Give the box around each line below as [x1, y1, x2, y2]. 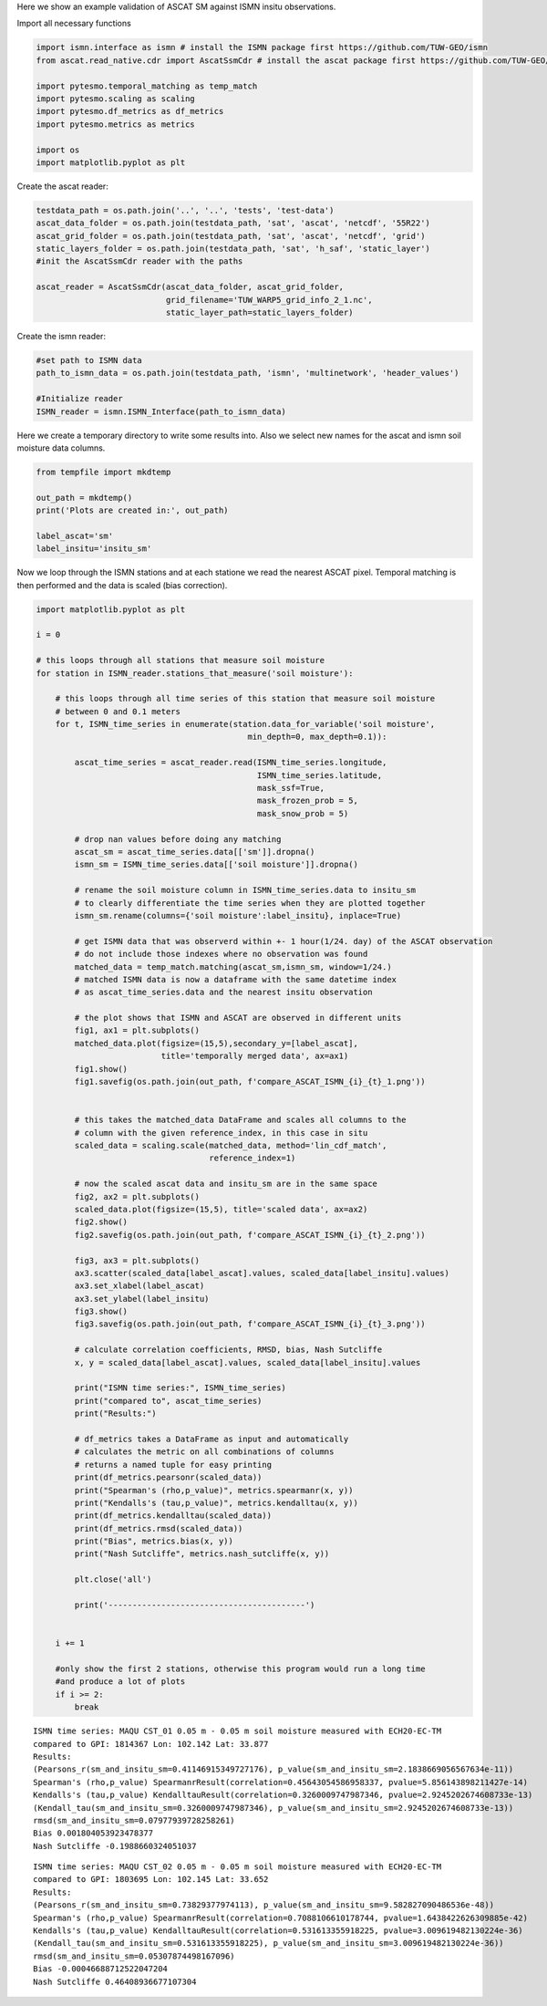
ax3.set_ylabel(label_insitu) [74, 1294, 210, 1304]
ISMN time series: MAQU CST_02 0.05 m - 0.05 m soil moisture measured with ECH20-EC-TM [33, 1862, 442, 1872]
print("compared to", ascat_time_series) [74, 1396, 263, 1406]
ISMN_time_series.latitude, [256, 770, 383, 780]
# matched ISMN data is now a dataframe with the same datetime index [74, 974, 397, 984]
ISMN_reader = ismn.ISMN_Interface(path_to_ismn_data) [36, 406, 286, 417]
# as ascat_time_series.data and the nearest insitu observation [74, 987, 373, 998]
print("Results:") [74, 1408, 157, 1419]
